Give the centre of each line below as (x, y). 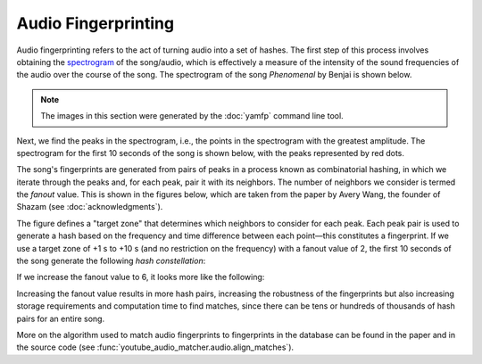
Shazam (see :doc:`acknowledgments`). (90, 207)
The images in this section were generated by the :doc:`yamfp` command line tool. (192, 116)
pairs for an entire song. (61, 318)
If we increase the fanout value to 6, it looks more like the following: (141, 277)
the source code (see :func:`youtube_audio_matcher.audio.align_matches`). (155, 347)
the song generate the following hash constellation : (111, 261)
